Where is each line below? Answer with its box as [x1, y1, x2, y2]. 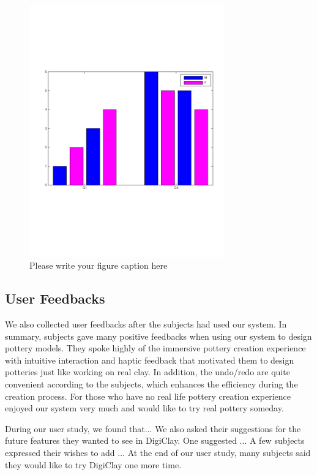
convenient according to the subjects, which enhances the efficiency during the [5, 378, 298, 391]
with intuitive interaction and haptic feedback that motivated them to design [5, 353, 294, 366]
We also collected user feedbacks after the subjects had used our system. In [5, 318, 287, 331]
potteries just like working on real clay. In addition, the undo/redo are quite [5, 365, 290, 378]
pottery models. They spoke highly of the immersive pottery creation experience [5, 342, 306, 354]
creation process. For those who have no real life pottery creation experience [5, 389, 291, 402]
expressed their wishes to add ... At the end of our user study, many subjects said [5, 446, 311, 458]
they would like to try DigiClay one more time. [5, 458, 182, 471]
